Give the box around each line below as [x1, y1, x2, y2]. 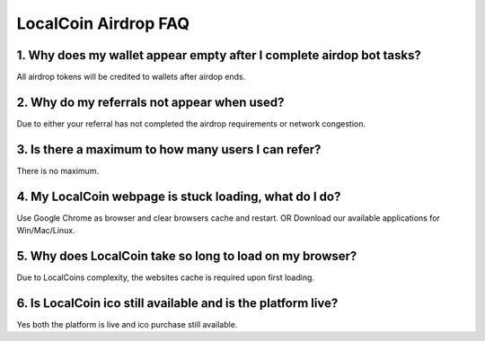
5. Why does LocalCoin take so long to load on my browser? [16, 248, 357, 264]
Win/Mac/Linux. [16, 225, 75, 236]
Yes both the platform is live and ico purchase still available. [16, 319, 238, 329]
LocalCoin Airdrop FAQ [16, 13, 190, 33]
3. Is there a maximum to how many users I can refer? [16, 142, 322, 157]
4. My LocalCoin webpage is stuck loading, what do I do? [16, 188, 341, 204]
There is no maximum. [16, 165, 99, 176]
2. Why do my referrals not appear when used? [16, 94, 285, 109]
